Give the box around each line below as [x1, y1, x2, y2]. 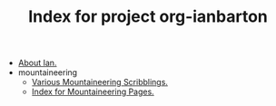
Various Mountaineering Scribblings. [31, 77, 168, 88]
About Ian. [17, 57, 57, 69]
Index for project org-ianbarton [28, 6, 268, 27]
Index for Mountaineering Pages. [31, 86, 154, 97]
